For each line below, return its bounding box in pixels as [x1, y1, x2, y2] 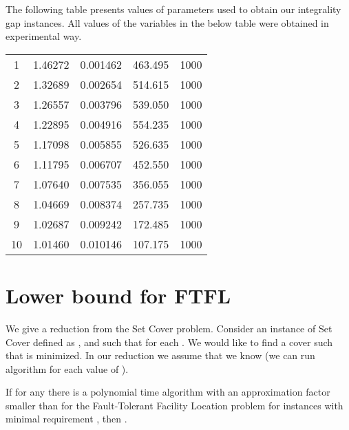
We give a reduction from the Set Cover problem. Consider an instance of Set [6, 321, 332, 335]
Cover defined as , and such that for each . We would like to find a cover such [6, 334, 333, 349]
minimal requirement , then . [6, 411, 127, 426]
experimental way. [6, 29, 82, 43]
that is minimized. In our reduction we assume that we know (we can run [6, 348, 315, 363]
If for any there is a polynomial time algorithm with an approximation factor [6, 385, 330, 399]
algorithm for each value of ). [6, 361, 129, 376]
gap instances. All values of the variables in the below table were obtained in [6, 15, 329, 30]
